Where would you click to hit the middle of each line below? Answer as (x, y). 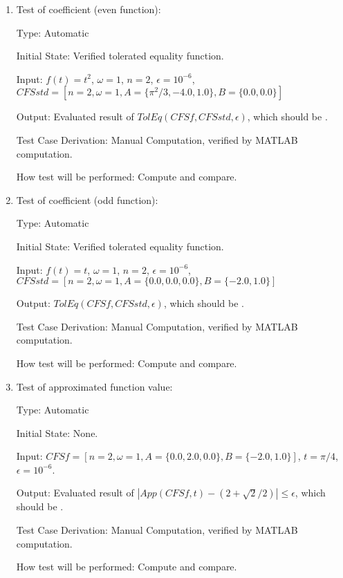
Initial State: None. (57, 432)
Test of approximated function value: (94, 386)
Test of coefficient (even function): (89, 9)
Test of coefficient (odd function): (87, 199)
